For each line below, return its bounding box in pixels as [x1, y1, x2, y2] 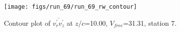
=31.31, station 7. [123, 17, 177, 28]
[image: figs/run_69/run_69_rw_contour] [4, 3, 137, 10]
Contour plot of [4, 17, 50, 28]
